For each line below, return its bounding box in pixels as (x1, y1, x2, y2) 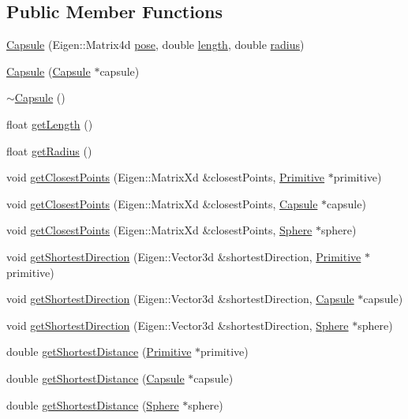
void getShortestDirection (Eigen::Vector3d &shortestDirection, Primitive (6, 248, 361, 264)
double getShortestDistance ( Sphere (6, 396, 179, 413)
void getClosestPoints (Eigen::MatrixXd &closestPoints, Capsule (6, 195, 318, 211)
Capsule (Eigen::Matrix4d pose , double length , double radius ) (6, 36, 305, 53)
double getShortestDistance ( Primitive (6, 343, 192, 360)
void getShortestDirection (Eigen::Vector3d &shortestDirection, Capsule (6, 290, 354, 307)
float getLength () (6, 115, 93, 132)
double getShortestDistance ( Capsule (6, 369, 185, 386)
